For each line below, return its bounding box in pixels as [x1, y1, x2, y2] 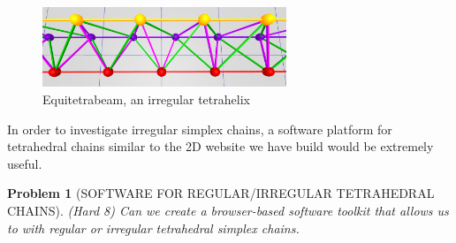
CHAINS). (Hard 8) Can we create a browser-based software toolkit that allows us [7, 201, 449, 219]
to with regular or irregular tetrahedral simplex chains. [7, 218, 300, 237]
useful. [7, 154, 42, 172]
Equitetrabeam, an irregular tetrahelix [42, 90, 250, 109]
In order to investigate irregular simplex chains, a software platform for [7, 119, 392, 138]
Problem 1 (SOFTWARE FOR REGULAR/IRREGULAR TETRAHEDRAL [7, 184, 435, 202]
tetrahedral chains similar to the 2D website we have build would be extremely [7, 137, 434, 156]
